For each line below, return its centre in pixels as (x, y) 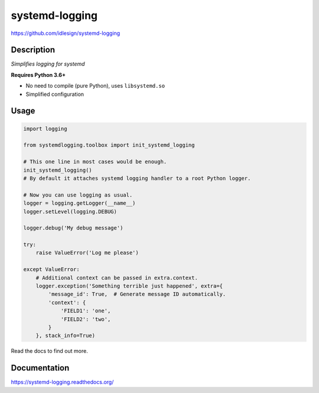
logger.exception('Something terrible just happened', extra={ (129, 286)
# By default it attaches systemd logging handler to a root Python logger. (137, 178)
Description (33, 50)
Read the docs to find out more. (49, 351)
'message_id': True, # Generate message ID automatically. (137, 294)
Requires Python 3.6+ (38, 75)
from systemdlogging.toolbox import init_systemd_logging (109, 145)
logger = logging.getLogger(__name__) (79, 203)
